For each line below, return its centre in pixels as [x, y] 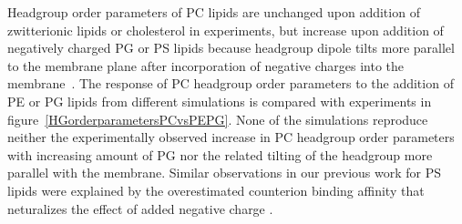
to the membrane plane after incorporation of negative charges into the [206, 65]
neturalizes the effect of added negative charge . [140, 208]
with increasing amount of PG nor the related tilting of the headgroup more [220, 154]
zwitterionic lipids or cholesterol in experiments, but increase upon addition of [226, 30]
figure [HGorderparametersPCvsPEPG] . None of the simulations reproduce [218, 119]
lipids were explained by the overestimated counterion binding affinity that [216, 190]
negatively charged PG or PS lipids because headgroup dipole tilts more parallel [231, 48]
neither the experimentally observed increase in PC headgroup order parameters [231, 137]
